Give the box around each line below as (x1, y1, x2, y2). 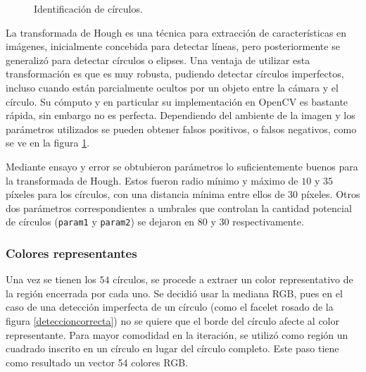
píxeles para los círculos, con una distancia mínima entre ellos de (6, 187, 285, 201)
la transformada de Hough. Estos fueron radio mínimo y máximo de (6, 173, 298, 187)
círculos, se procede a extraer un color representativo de (113, 272, 353, 287)
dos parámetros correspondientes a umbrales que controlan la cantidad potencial (6, 200, 352, 215)
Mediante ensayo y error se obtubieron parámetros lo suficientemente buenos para (6, 159, 358, 173)
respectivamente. (232, 214, 304, 229)
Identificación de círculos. (34, 1, 143, 15)
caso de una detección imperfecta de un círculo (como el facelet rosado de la (6, 299, 334, 314)
